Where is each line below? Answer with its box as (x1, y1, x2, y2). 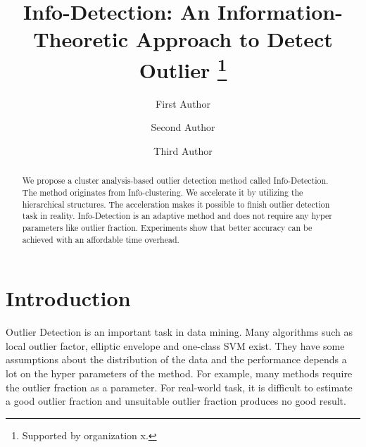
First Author (156, 96, 210, 111)
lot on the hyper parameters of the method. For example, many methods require (6, 366, 353, 381)
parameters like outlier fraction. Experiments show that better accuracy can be (22, 222, 313, 234)
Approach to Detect (135, 25, 333, 53)
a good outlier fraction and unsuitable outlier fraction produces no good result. (6, 394, 346, 408)
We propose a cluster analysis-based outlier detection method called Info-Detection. (22, 175, 329, 187)
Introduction (6, 284, 131, 313)
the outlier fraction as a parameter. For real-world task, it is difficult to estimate (6, 379, 353, 394)
